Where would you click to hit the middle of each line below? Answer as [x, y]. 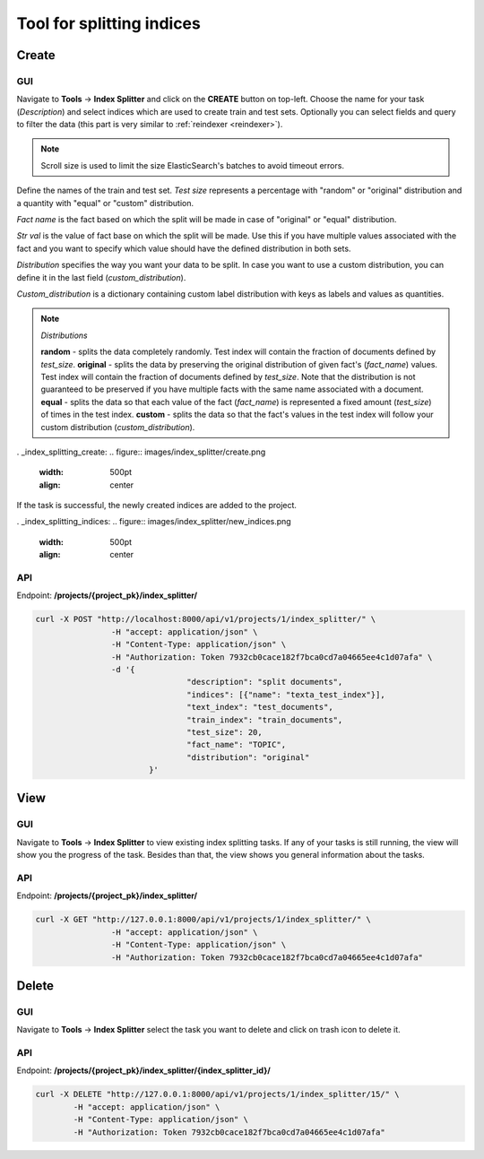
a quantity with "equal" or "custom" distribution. [105, 203]
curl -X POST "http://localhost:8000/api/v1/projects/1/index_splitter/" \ [206, 619]
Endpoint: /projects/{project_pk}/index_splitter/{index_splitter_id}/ [143, 1070]
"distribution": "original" [248, 757]
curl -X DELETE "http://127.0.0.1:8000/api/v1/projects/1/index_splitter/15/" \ [217, 1094]
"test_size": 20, [225, 732]
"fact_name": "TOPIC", [237, 745]
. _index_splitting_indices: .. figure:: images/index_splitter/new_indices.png [154, 522]
